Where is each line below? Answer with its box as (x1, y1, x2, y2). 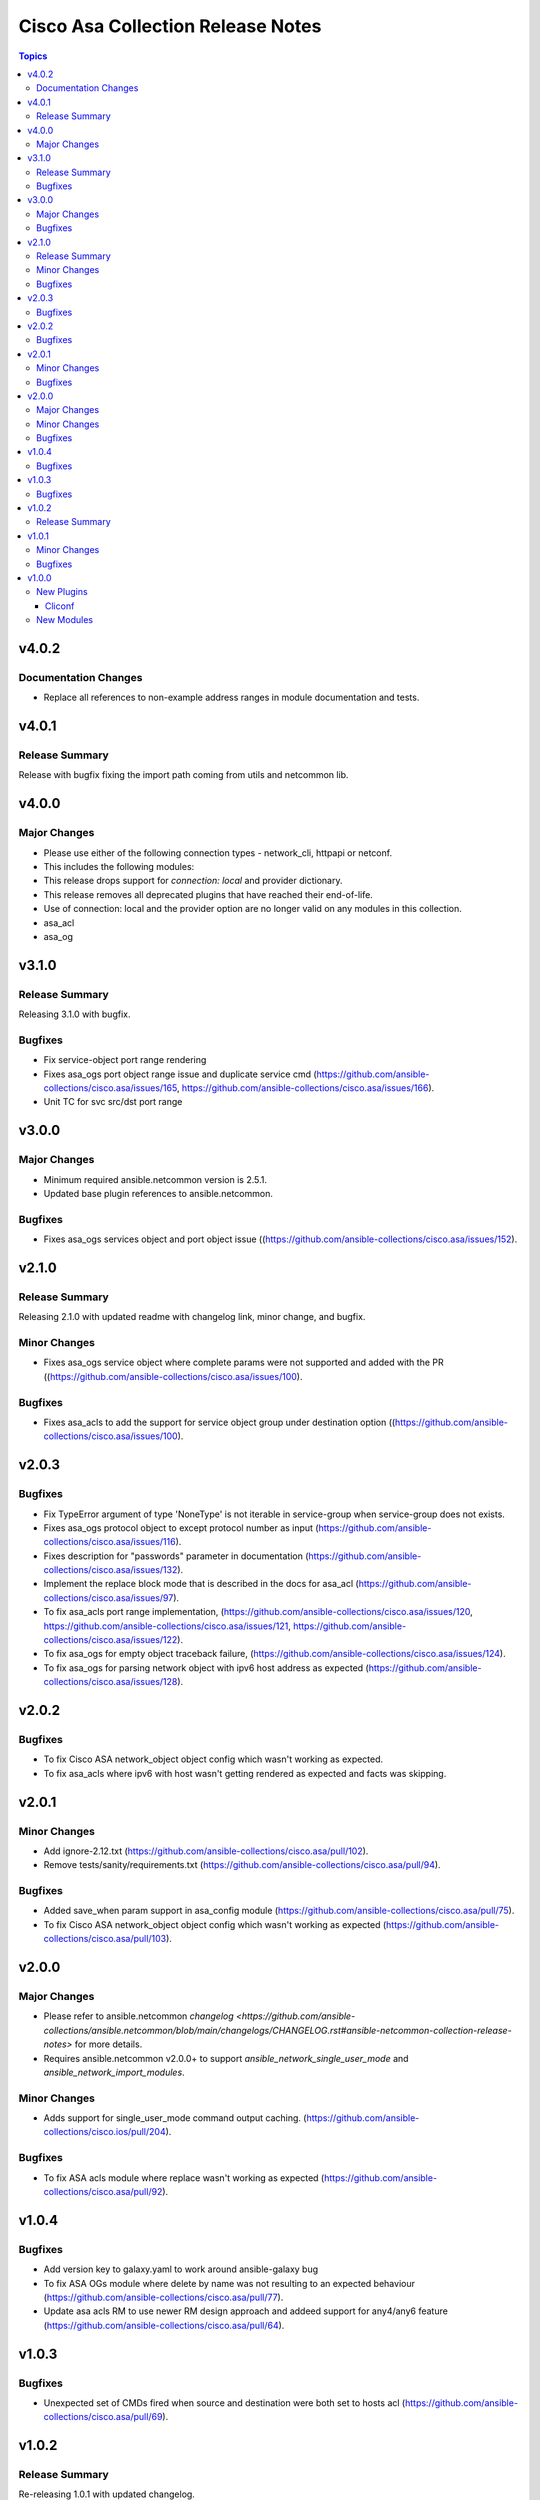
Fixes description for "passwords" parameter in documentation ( (43, 1550, 309, 1562)
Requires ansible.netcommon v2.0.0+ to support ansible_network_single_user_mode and (43, 2052, 409, 2064)
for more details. (74, 2038, 143, 2050)
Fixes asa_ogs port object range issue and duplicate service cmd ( (43, 1068, 317, 1080)
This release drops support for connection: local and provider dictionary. (43, 875, 343, 887)
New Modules (36, 614, 94, 626)
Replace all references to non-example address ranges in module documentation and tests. (43, 691, 420, 704)
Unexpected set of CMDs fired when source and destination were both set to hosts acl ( (43, 2396, 406, 2409)
